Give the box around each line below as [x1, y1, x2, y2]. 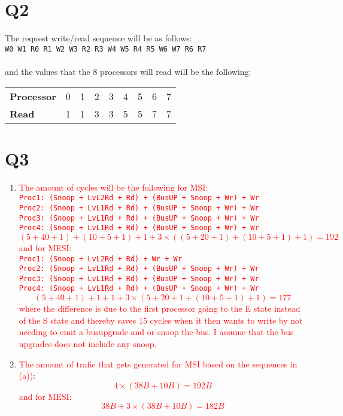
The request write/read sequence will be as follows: [5, 32, 192, 44]
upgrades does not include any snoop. [19, 337, 157, 349]
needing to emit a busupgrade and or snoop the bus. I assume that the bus [19, 325, 294, 338]
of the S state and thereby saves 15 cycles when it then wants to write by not [19, 313, 303, 326]
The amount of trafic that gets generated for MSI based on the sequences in [19, 357, 298, 370]
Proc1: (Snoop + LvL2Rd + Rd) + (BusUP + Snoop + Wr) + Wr [19, 194, 259, 203]
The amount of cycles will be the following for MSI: [19, 180, 208, 193]
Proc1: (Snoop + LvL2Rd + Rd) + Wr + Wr [19, 254, 182, 263]
